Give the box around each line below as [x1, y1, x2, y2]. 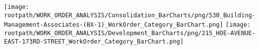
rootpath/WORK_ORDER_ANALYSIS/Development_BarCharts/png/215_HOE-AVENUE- [4, 29, 256, 37]
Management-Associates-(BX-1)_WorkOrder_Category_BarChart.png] [4, 21, 223, 29]
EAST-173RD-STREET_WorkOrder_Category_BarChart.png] [4, 38, 184, 45]
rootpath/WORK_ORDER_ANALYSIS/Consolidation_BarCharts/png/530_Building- [4, 11, 256, 19]
